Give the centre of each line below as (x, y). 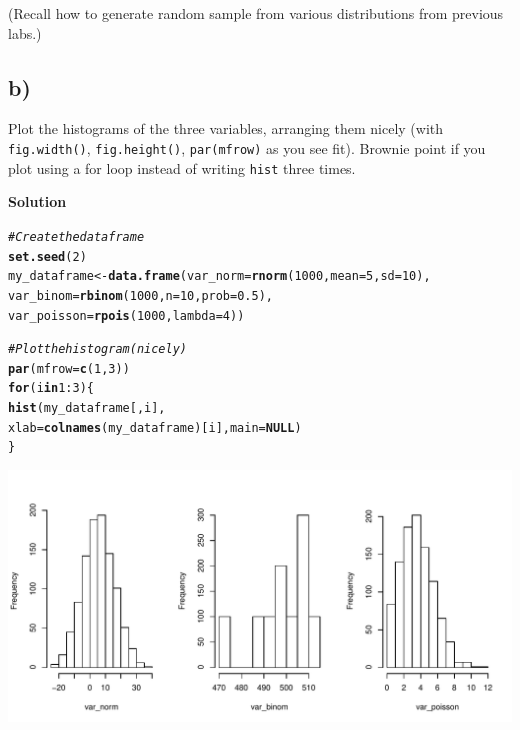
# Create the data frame (76, 236)
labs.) (25, 32)
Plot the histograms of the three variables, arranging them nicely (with (226, 128)
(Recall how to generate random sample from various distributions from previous (256, 13)
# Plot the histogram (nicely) (98, 349)
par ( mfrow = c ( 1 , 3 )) (69, 368)
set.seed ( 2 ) (47, 256)
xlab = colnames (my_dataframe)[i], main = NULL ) (155, 427)
